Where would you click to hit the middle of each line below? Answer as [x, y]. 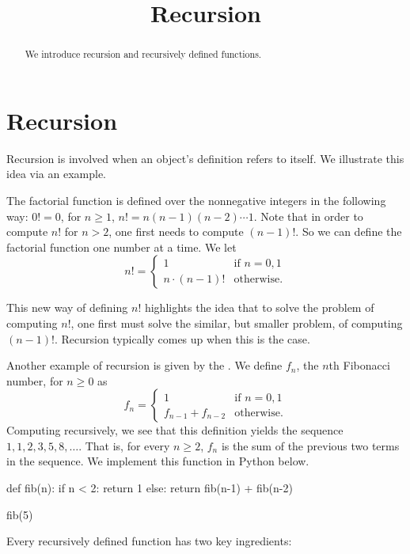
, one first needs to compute [176, 231]
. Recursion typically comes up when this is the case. [182, 338]
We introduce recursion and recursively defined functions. [143, 54]
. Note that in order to [308, 216]
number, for [35, 380]
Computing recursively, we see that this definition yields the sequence [175, 430]
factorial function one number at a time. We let [121, 247]
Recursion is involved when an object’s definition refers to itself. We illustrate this [205, 158]
